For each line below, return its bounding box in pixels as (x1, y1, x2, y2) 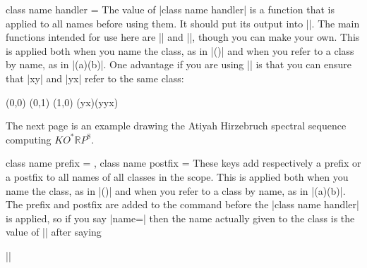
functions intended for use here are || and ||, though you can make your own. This (6, 30, 360, 44)
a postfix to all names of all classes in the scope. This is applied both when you (6, 169, 349, 184)
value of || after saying (6, 224, 102, 239)
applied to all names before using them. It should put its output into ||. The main (6, 15, 360, 30)
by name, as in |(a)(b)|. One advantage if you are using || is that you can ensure (6, 57, 351, 72)
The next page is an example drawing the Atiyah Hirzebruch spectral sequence (6, 118, 347, 133)
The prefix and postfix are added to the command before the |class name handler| (6, 197, 359, 212)
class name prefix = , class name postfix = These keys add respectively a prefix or (6, 155, 361, 170)
